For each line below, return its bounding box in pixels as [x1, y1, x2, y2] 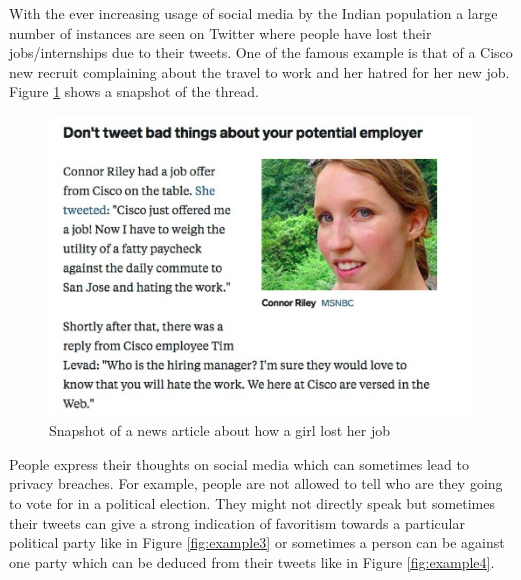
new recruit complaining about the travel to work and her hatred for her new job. [9, 61, 510, 82]
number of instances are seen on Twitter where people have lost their [9, 22, 432, 43]
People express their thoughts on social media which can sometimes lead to [9, 453, 469, 474]
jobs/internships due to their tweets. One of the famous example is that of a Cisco [9, 42, 513, 63]
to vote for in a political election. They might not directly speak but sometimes [9, 493, 496, 514]
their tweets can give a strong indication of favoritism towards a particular [9, 512, 465, 533]
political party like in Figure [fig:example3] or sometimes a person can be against [9, 532, 505, 553]
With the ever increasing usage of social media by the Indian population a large [9, 3, 498, 23]
